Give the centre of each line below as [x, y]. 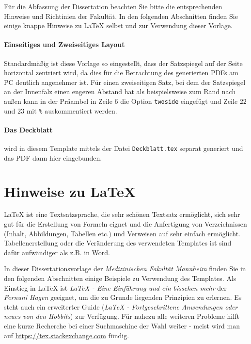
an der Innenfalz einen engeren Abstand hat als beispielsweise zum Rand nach [120, 91]
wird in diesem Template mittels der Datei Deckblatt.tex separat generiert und [124, 148]
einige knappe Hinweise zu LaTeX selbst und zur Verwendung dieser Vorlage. [118, 25]
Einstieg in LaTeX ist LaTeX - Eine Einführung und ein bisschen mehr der [115, 287]
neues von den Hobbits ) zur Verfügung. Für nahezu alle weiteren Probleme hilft [122, 316]
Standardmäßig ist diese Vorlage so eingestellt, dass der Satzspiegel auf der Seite [123, 63]
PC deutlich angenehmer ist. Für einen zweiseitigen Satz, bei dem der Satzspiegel [125, 82]
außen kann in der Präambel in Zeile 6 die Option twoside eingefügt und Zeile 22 [125, 101]
